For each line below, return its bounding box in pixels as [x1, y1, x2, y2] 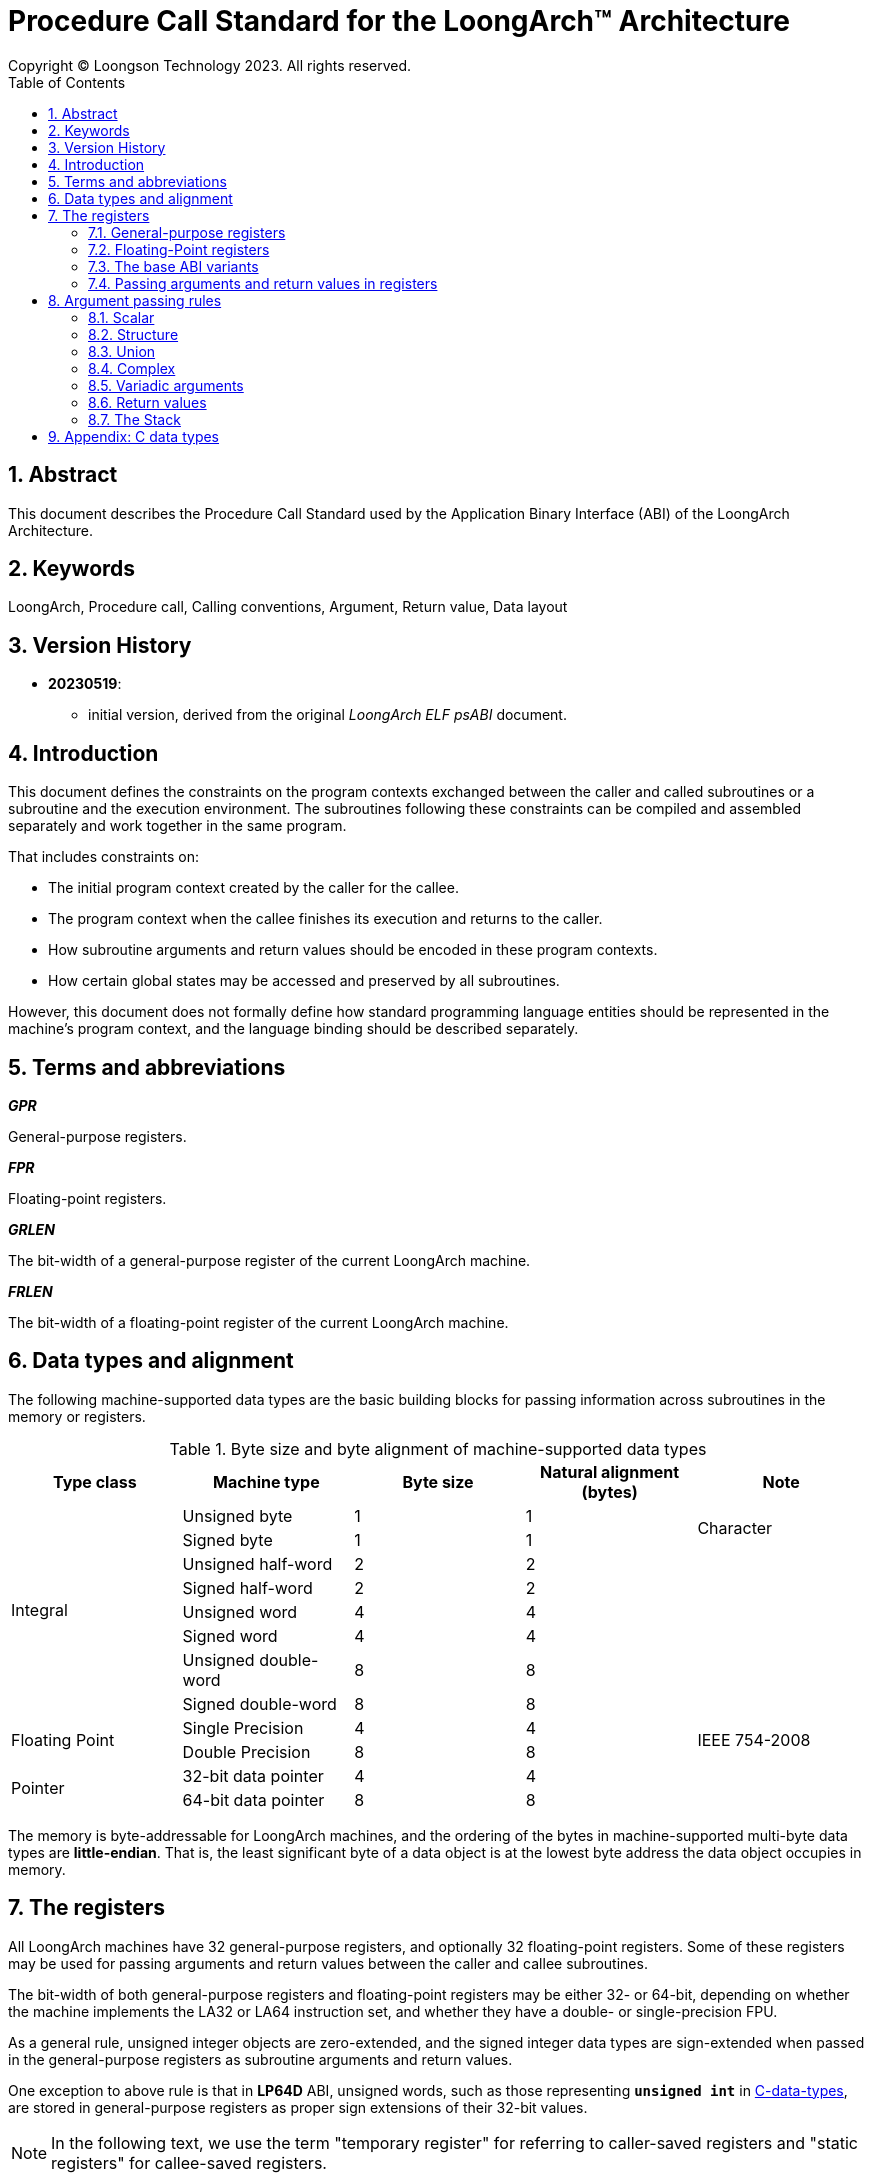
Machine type [213, 1471, 320, 1492]
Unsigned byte [182, 1505, 293, 1526]
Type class [52, 1471, 137, 1492]
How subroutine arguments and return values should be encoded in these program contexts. [48, 941, 658, 959]
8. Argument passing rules [48, 291, 222, 309]
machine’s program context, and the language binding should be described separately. [8, 1020, 579, 1038]
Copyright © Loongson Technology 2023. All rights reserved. [8, 56, 412, 74]
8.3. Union [88, 342, 156, 360]
